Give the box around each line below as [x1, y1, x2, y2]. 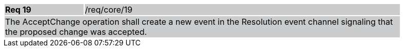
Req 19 [5, 5, 32, 15]
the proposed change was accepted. [5, 27, 147, 37]
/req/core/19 [85, 5, 133, 15]
